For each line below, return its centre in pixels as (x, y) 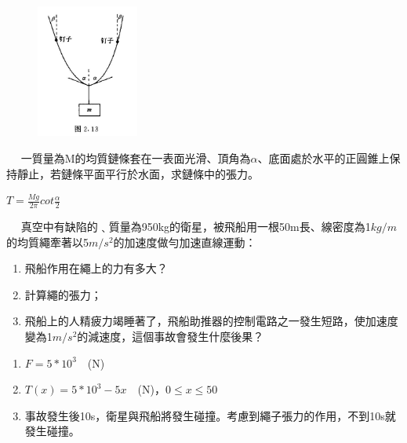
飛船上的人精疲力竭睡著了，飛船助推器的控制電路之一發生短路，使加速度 (211, 321)
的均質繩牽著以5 (47, 242)
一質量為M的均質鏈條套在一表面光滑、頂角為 (136, 158)
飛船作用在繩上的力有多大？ (96, 268)
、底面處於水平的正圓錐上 (323, 158)
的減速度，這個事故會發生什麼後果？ (171, 337)
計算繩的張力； (63, 294)
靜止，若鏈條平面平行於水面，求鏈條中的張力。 (138, 173)
